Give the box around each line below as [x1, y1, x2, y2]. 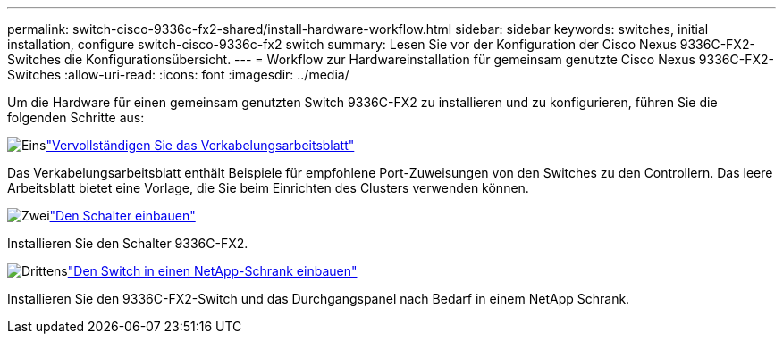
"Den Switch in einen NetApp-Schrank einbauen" [67, 263, 358, 279]
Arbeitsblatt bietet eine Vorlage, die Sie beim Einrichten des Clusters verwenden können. [7, 180, 529, 195]
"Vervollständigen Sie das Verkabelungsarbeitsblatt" [46, 137, 355, 153]
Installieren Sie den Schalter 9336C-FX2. [7, 236, 248, 251]
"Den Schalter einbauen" [49, 208, 196, 223]
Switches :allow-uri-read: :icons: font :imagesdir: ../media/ [7, 67, 349, 82]
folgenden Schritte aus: [7, 110, 145, 125]
